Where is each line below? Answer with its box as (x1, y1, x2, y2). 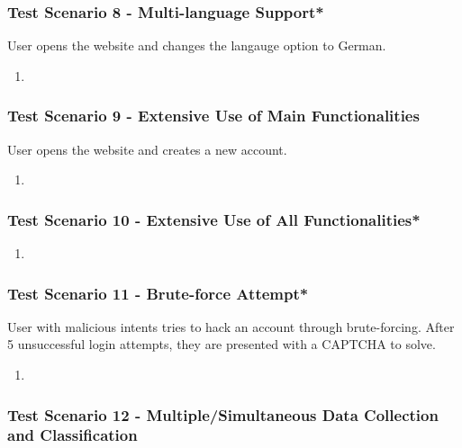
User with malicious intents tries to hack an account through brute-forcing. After (7, 317, 455, 336)
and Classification (7, 424, 138, 446)
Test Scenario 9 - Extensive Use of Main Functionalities (7, 104, 420, 127)
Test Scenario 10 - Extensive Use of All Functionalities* (7, 208, 421, 230)
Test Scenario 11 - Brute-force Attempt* (7, 282, 309, 304)
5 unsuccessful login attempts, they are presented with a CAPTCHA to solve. (7, 335, 436, 354)
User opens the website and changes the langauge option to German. (7, 36, 386, 55)
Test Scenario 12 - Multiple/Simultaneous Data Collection (7, 403, 439, 426)
